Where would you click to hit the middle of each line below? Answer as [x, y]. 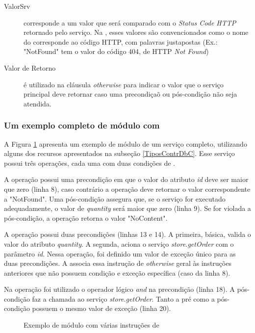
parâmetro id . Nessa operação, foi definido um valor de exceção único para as [120, 253]
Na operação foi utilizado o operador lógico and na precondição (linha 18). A [119, 289]
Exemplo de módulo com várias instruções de [91, 325]
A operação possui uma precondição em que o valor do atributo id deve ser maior [126, 179]
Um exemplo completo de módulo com [82, 125]
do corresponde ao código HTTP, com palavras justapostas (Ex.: [121, 41]
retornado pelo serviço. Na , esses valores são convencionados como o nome [136, 32]
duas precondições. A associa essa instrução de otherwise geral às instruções [118, 263]
